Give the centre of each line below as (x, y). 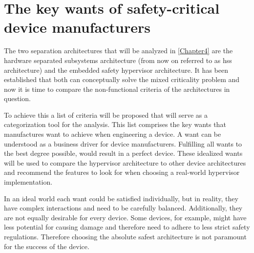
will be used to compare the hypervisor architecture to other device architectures (125, 162)
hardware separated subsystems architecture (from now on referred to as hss (118, 60)
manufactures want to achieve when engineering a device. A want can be (113, 134)
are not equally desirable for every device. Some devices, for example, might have (125, 217)
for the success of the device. (47, 246)
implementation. (28, 182)
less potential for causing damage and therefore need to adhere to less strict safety (127, 227)
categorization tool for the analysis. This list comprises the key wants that (115, 124)
